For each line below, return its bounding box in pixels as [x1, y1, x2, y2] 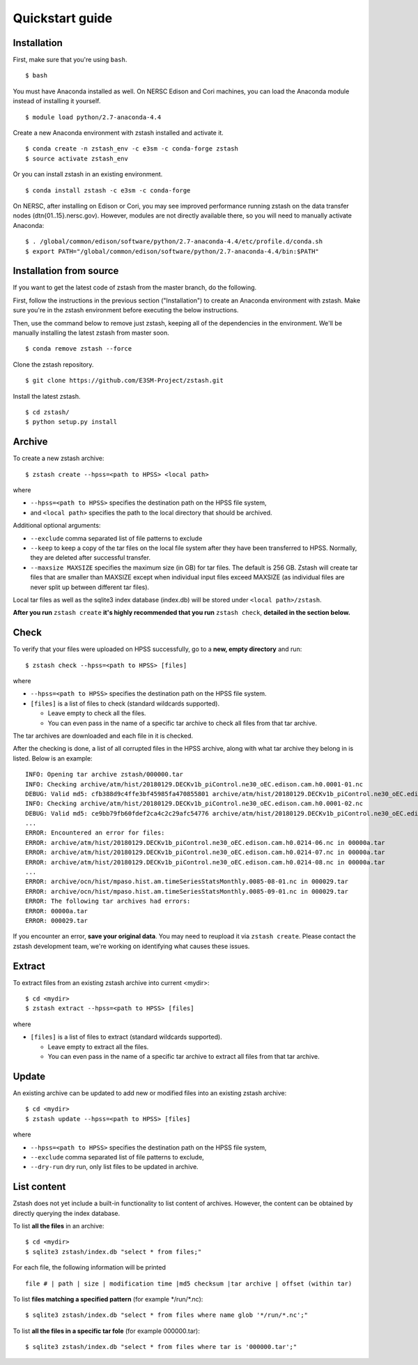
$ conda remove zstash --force [25, 345, 132, 353]
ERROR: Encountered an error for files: [25, 829, 165, 837]
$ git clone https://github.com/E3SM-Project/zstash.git [25, 376, 224, 385]
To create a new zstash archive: [13, 454, 104, 463]
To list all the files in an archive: [13, 1221, 104, 1230]
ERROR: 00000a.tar [25, 907, 88, 915]
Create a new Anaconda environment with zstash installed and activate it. [13, 129, 224, 137]
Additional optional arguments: [13, 521, 101, 530]
